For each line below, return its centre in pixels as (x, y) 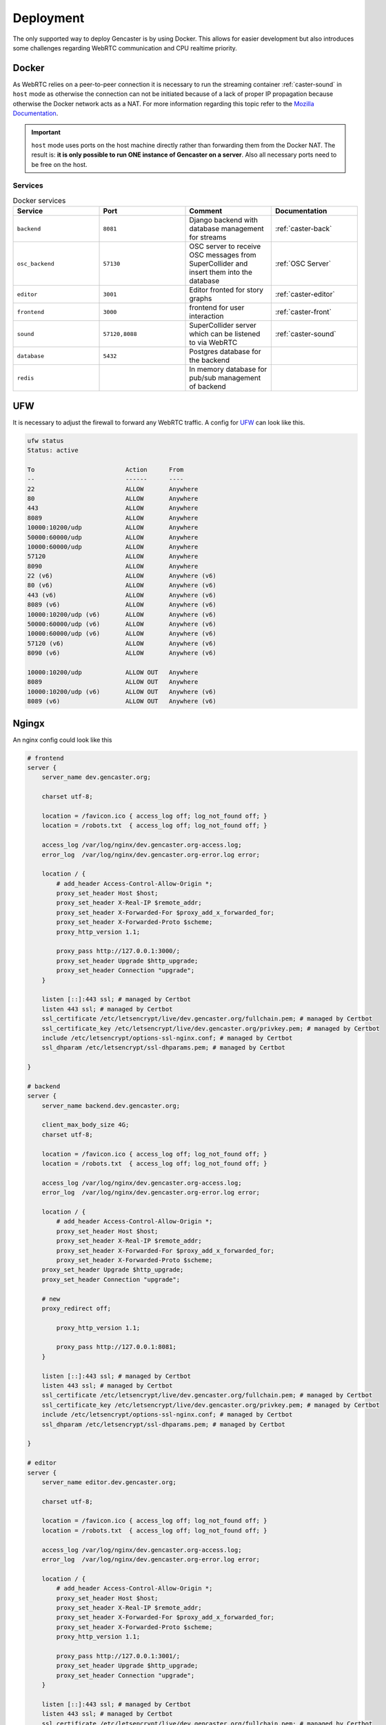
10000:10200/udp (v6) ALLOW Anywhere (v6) (122, 614)
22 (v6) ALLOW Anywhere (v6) (122, 576)
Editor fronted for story (226, 290)
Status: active (53, 450)
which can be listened (225, 334)
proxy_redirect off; (77, 1308)
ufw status (45, 441)
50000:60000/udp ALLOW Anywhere (113, 537)
